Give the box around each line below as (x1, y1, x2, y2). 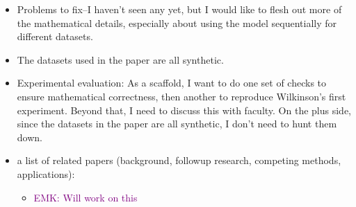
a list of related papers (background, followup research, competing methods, (17, 153, 341, 168)
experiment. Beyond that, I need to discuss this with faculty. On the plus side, (17, 102, 351, 117)
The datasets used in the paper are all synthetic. (17, 52, 224, 66)
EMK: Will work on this (33, 190, 138, 204)
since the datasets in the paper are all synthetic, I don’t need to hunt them (17, 116, 337, 131)
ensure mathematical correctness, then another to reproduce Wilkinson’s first (17, 89, 346, 103)
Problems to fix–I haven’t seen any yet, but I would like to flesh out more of (17, 2, 342, 16)
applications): (17, 166, 75, 181)
